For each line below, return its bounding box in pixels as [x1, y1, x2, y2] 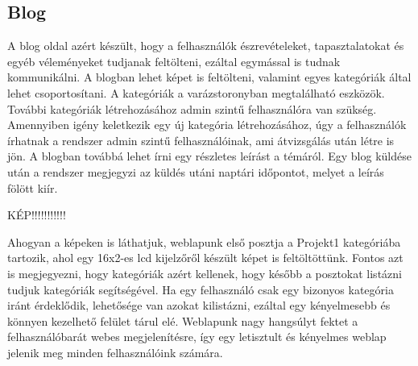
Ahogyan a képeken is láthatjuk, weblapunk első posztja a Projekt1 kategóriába [7, 233, 401, 250]
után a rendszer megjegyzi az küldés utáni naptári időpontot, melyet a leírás [7, 163, 384, 180]
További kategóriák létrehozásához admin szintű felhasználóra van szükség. [7, 100, 377, 117]
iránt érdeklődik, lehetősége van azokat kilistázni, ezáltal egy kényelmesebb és [7, 297, 391, 314]
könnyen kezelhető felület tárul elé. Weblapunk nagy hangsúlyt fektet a [7, 312, 358, 329]
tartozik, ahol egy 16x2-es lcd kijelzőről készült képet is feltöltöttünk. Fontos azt [7, 249, 404, 266]
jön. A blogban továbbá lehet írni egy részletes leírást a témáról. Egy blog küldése [7, 148, 412, 164]
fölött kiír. [7, 179, 58, 196]
